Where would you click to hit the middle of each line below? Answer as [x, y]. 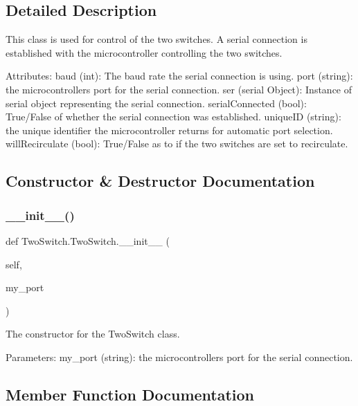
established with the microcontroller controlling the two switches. [144, 52]
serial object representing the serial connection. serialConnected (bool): [156, 103]
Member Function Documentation [130, 394]
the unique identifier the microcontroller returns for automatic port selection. [169, 130]
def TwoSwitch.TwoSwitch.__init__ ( [88, 240]
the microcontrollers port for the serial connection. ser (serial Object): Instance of [179, 89]
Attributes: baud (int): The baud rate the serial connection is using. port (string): [179, 76]
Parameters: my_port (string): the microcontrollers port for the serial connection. [179, 357]
